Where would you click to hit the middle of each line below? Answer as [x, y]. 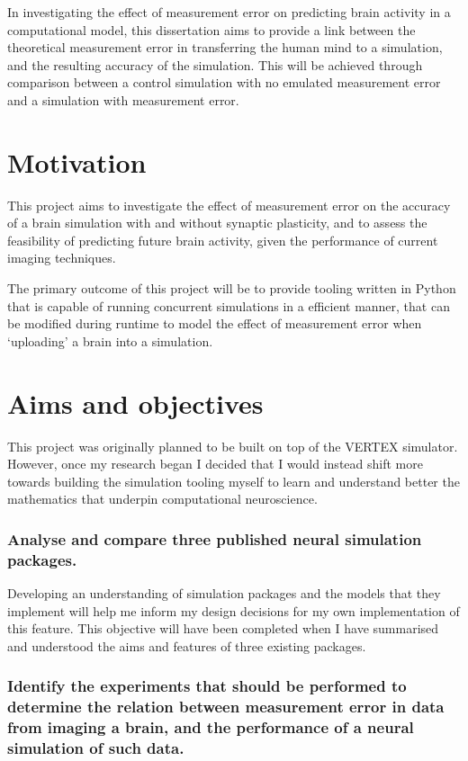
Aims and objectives [135, 403]
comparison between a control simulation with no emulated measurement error [224, 82]
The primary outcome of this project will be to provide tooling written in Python [232, 288]
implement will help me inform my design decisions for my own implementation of [234, 610]
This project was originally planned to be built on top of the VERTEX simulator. [233, 446]
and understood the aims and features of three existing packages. [187, 645]
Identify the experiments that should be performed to [207, 686]
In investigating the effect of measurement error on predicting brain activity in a [229, 12]
